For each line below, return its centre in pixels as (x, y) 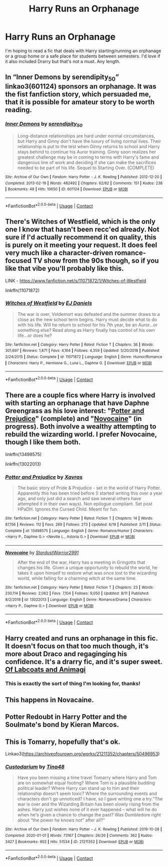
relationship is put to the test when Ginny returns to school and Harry (88, 147)
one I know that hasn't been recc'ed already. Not (82, 230)
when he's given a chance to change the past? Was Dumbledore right (89, 815)
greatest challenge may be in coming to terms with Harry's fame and (88, 157)
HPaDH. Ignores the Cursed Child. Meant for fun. (68, 509)
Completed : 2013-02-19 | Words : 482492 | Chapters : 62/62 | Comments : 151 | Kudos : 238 (84, 183)
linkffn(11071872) (22, 290)
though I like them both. (43, 442)
